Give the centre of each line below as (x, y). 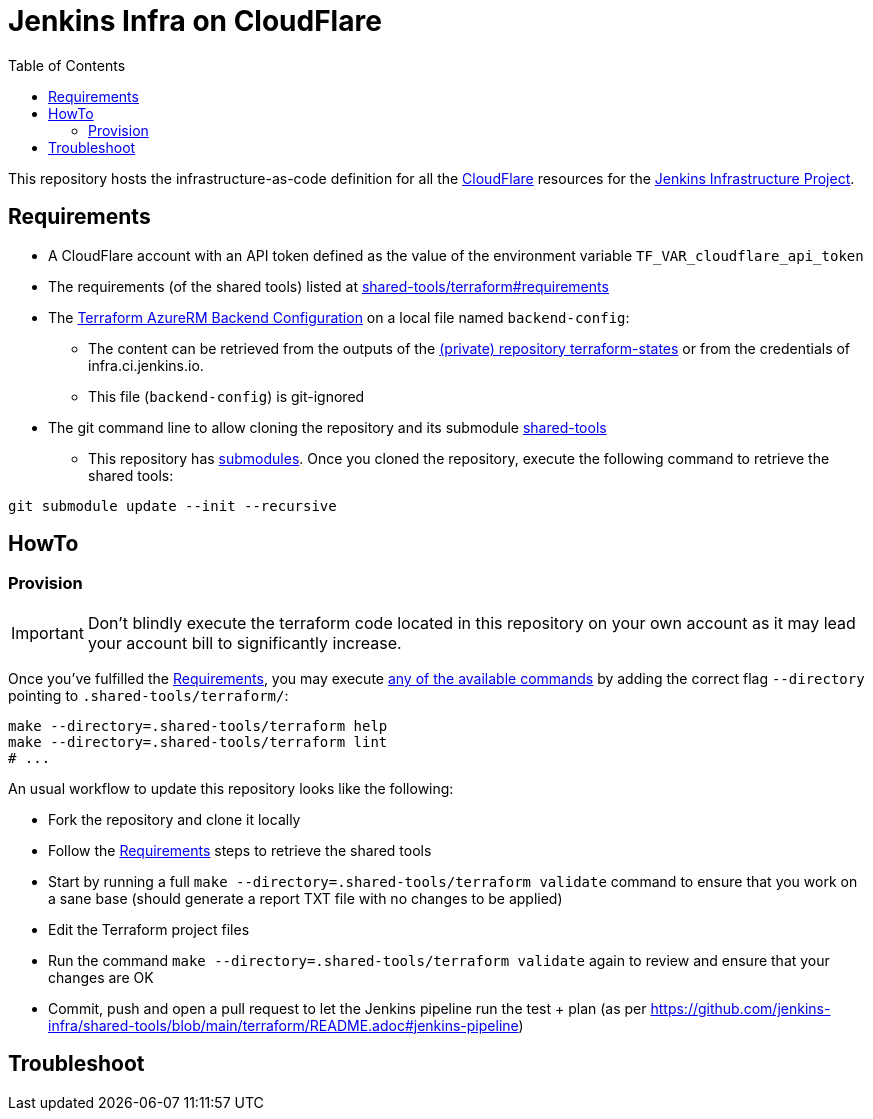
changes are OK (101, 977)
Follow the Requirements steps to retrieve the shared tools (240, 850)
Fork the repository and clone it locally (174, 819)
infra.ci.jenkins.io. (146, 365)
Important (47, 632)
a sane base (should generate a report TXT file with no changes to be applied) (305, 898)
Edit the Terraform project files (149, 929)
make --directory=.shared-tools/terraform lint (198, 741)
